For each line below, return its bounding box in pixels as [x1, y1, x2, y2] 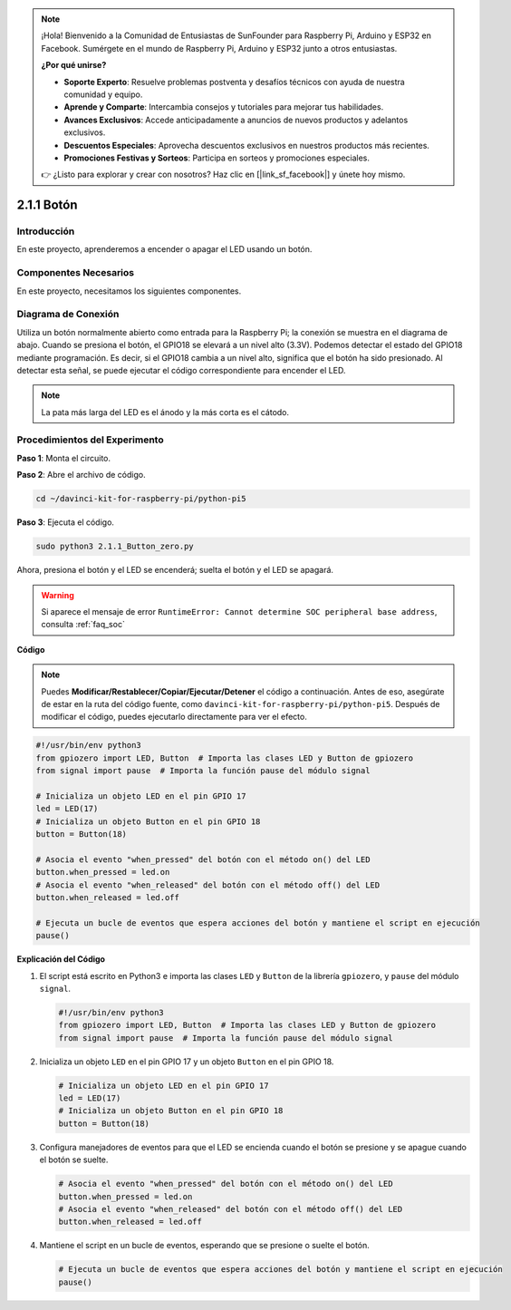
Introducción [16, 225, 75, 238]
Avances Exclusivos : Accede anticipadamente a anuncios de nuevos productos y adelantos [63, 114, 409, 125]
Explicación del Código [16, 954, 106, 965]
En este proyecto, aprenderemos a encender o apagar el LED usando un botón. [16, 244, 313, 255]
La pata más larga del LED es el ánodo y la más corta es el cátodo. [41, 406, 290, 417]
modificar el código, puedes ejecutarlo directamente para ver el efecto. [41, 712, 307, 723]
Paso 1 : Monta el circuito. [16, 452, 111, 463]
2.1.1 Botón [16, 198, 78, 213]
